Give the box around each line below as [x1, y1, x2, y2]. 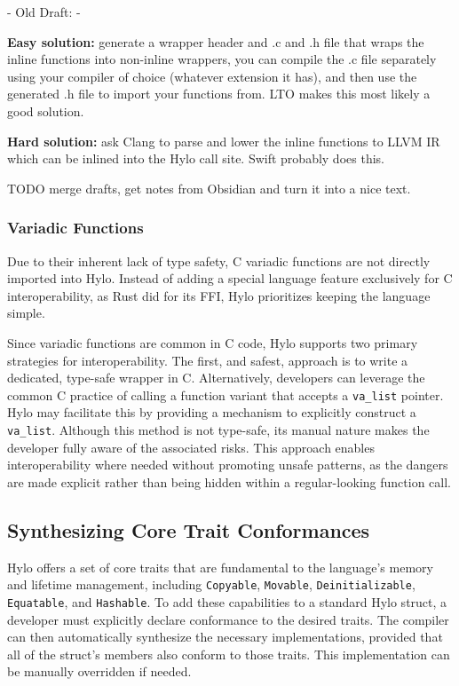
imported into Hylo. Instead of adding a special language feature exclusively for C [7, 269, 453, 288]
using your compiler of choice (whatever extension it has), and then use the [7, 67, 417, 85]
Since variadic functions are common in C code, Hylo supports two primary [7, 333, 418, 351]
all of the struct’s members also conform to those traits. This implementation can [7, 644, 450, 663]
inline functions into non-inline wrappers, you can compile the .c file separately [7, 50, 437, 68]
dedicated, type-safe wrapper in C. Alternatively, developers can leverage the [7, 368, 425, 387]
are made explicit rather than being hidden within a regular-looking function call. [7, 472, 451, 491]
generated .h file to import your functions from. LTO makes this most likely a [7, 84, 431, 103]
